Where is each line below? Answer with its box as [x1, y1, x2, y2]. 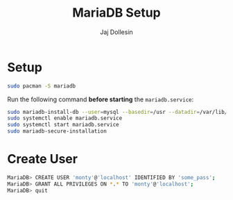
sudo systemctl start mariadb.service [7, 122, 119, 128]
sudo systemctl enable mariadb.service [7, 115, 123, 122]
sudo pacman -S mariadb [7, 82, 76, 90]
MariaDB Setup [72, 5, 161, 21]
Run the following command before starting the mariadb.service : [7, 95, 194, 103]
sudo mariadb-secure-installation [7, 128, 107, 135]
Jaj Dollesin [100, 28, 133, 36]
